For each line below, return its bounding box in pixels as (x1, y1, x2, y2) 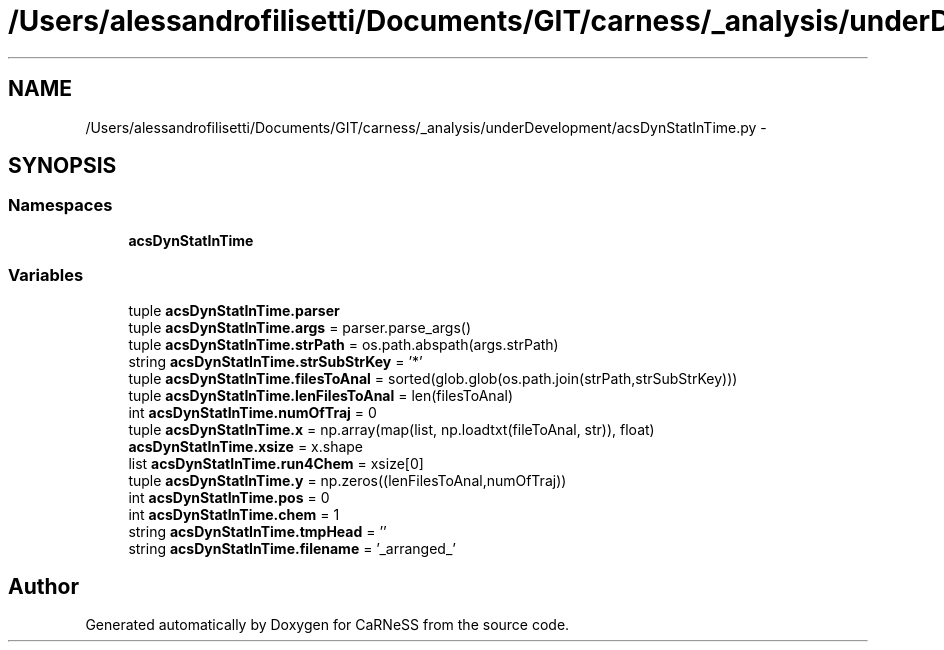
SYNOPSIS (8, 153, 117, 179)
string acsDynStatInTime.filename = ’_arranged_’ (128, 539, 456, 557)
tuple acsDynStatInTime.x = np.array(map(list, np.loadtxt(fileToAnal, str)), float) (128, 420, 655, 438)
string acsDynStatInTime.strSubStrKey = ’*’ (128, 352, 423, 370)
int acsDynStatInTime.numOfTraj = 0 (128, 403, 377, 421)
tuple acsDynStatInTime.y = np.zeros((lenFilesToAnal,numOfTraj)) (128, 471, 567, 489)
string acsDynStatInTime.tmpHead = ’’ (128, 522, 387, 540)
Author (8, 573, 79, 599)
